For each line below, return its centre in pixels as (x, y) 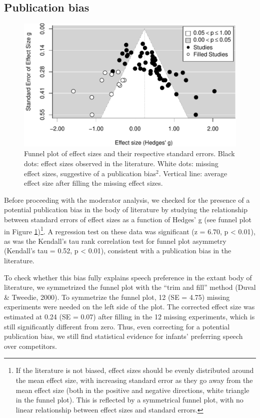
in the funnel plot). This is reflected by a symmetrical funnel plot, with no (129, 400)
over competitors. (30, 346)
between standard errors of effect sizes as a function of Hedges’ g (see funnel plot (128, 219)
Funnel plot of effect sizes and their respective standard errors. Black (129, 153)
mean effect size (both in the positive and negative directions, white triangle (132, 390)
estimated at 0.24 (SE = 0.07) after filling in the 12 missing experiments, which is (129, 316)
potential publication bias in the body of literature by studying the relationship (126, 210)
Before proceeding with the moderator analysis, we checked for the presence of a (127, 199)
